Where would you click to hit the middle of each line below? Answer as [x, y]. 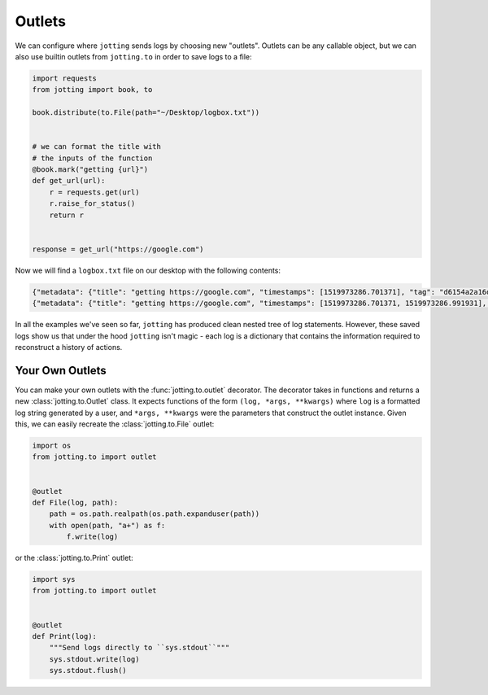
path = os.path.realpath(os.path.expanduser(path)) [155, 514]
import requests [65, 78]
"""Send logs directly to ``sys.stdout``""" [139, 648]
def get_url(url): [69, 181]
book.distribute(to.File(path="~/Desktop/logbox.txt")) [146, 113]
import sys [54, 579]
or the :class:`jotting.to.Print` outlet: [74, 558]
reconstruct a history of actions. [69, 347]
